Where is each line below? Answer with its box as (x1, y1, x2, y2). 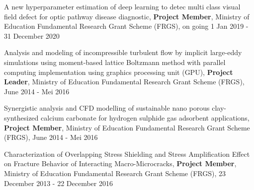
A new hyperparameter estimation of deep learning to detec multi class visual (4, 1, 241, 11)
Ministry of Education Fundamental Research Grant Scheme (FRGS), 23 (4, 168, 226, 178)
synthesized (4, 112, 39, 123)
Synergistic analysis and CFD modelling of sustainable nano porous (4, 103, 210, 113)
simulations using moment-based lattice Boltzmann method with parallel (4, 57, 226, 67)
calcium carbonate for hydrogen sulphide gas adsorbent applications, (41, 112, 250, 123)
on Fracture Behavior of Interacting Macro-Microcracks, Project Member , (4, 158, 237, 169)
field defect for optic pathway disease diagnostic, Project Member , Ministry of (4, 11, 250, 21)
